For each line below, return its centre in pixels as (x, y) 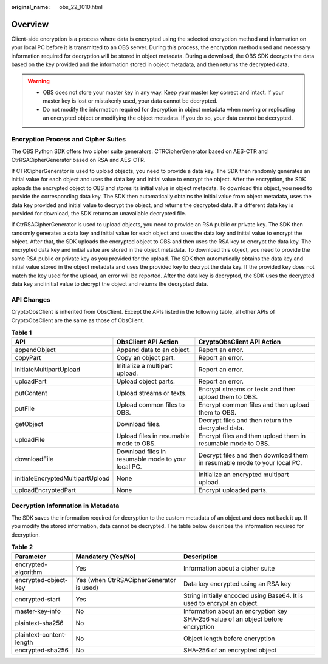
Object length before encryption (229, 639)
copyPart (28, 358)
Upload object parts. (146, 381)
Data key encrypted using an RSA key (237, 584)
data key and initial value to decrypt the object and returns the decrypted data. (110, 284)
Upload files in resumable (153, 436)
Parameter (30, 557)
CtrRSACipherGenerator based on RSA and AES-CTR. (78, 160)
